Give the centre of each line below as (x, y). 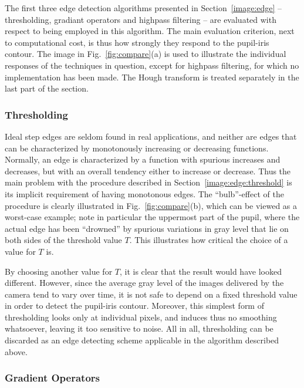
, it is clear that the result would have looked (200, 271)
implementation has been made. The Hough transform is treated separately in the (152, 77)
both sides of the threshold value (63, 240)
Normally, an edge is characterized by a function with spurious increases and (143, 159)
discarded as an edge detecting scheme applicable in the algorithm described (142, 340)
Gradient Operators (53, 378)
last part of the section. (47, 88)
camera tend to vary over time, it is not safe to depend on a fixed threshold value (151, 294)
